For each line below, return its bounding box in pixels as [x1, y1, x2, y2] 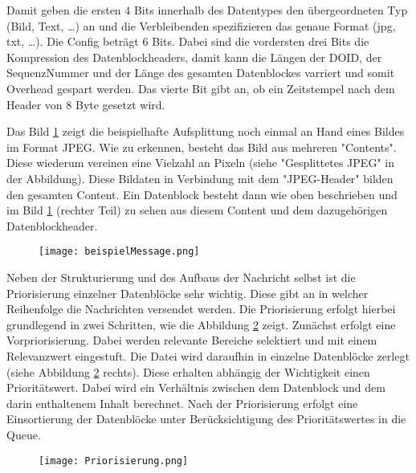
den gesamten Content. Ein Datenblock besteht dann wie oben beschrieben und [6, 186, 398, 202]
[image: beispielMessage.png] [39, 246, 200, 258]
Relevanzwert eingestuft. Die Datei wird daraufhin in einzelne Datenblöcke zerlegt [6, 347, 410, 364]
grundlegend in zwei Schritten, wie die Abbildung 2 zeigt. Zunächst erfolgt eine [6, 316, 396, 332]
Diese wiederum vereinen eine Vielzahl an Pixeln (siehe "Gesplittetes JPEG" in [6, 154, 394, 171]
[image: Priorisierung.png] [39, 455, 189, 467]
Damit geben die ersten [6, 2, 121, 18]
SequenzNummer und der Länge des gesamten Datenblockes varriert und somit [6, 64, 395, 81]
